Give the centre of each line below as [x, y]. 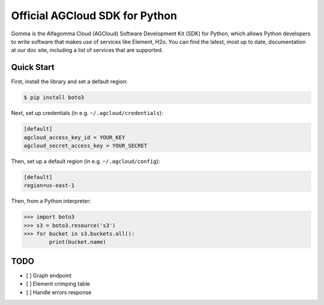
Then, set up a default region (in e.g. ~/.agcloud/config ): [85, 161]
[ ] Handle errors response [59, 292]
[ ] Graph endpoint [49, 275]
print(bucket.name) [77, 242]
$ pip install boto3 [54, 98]
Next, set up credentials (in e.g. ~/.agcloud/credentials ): [87, 113]
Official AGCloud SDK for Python [94, 16]
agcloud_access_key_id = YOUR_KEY [74, 137]
